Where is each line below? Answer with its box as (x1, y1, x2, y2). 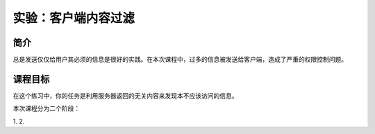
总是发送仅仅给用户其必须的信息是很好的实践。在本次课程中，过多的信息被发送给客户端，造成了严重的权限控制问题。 (12, 56, 347, 64)
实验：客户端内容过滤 (12, 10, 135, 26)
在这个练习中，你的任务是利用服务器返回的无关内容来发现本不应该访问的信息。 (12, 91, 238, 100)
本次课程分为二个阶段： (12, 104, 80, 112)
